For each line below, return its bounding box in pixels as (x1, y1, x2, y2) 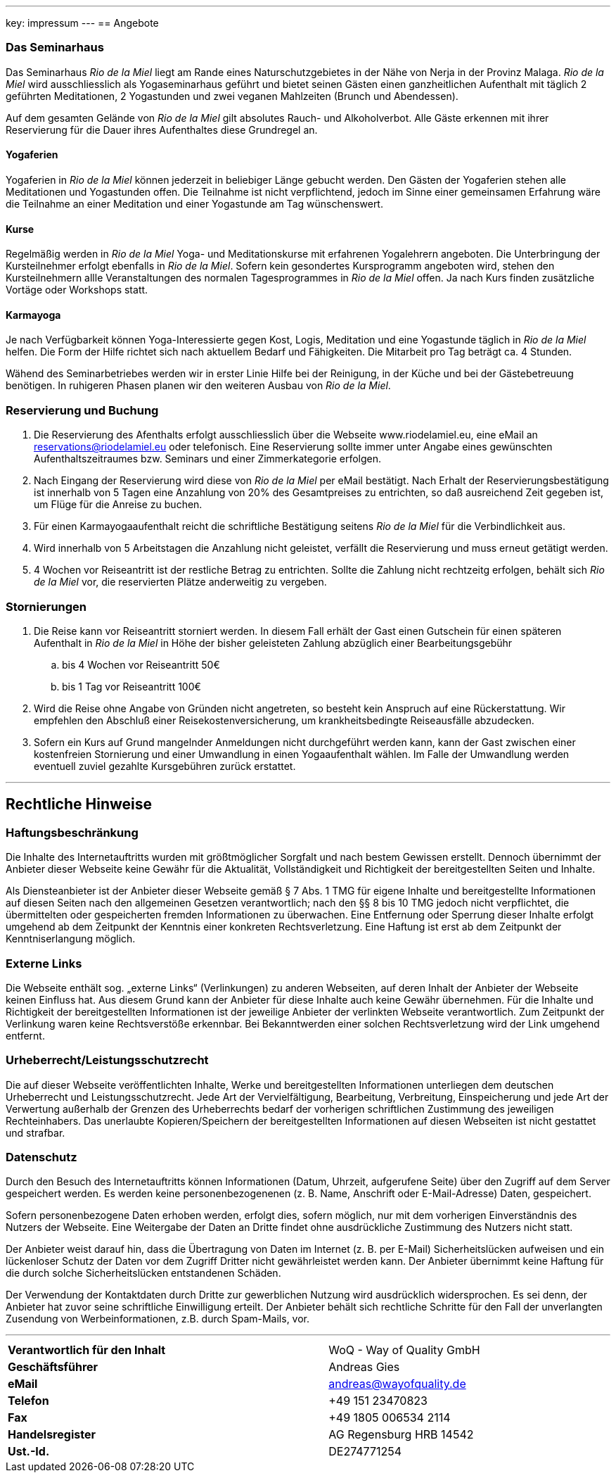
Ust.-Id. (8, 1444, 50, 1459)
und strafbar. (6, 1126, 65, 1139)
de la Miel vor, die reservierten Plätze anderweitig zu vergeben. (34, 576, 327, 588)
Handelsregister (8, 1427, 96, 1442)
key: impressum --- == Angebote (6, 17, 159, 29)
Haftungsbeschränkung (6, 825, 139, 840)
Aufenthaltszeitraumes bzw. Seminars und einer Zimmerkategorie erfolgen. (34, 453, 382, 465)
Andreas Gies (328, 1360, 400, 1375)
